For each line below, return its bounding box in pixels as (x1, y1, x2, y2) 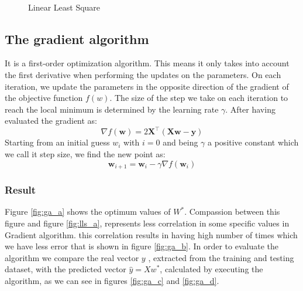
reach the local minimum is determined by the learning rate (5, 103, 219, 115)
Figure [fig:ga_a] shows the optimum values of (5, 205, 171, 218)
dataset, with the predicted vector (5, 263, 126, 275)
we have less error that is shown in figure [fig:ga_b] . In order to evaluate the (5, 240, 278, 252)
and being (163, 136, 198, 148)
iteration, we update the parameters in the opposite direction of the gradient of (5, 80, 289, 92)
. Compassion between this (184, 205, 280, 218)
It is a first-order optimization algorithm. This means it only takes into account (5, 57, 290, 69)
